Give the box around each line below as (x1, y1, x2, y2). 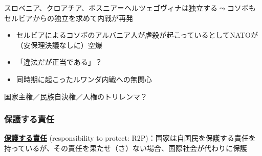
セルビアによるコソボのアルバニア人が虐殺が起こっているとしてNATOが (16, 30, 258, 40)
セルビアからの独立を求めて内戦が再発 (4, 12, 133, 23)
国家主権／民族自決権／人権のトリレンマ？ (4, 91, 147, 101)
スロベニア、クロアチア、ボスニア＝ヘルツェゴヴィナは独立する (4, 3, 217, 13)
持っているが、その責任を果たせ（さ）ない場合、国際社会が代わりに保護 (4, 142, 248, 153)
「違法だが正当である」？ (16, 57, 102, 67)
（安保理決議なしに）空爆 (16, 39, 102, 50)
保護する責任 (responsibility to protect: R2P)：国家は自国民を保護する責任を (4, 133, 256, 143)
